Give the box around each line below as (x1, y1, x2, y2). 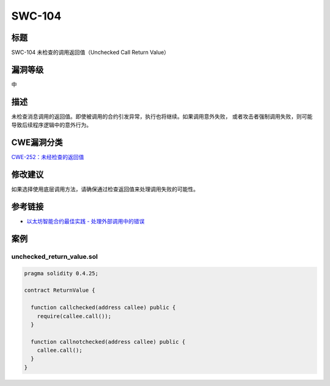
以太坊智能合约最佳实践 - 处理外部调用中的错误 (26, 217, 145, 225)
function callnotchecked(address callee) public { (31, 338, 186, 345)
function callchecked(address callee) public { (31, 304, 176, 311)
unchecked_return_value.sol (11, 252, 98, 261)
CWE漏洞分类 (11, 138, 64, 148)
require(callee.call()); (37, 313, 112, 319)
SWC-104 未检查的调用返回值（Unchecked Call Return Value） (11, 49, 170, 56)
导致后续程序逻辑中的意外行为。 (11, 121, 92, 128)
